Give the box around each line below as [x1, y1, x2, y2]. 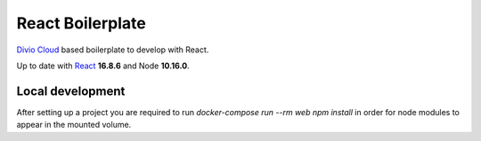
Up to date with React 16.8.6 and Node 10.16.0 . [16, 60, 191, 71]
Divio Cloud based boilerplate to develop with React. [16, 44, 209, 55]
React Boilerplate [16, 13, 146, 33]
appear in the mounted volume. [16, 120, 132, 130]
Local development [16, 83, 126, 98]
